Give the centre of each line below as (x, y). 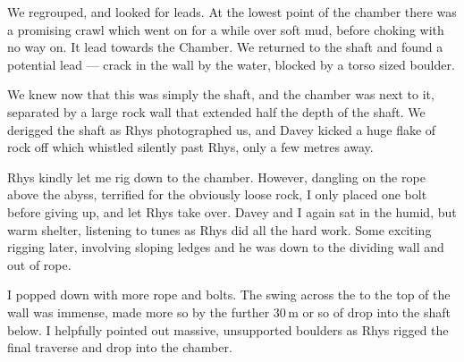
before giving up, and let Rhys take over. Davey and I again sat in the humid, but (232, 211)
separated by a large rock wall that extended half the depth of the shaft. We (216, 111)
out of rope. (39, 264)
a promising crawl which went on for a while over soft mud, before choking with (226, 29)
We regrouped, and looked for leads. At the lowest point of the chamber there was (232, 12)
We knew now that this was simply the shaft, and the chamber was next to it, (221, 94)
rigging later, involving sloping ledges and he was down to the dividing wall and (226, 247)
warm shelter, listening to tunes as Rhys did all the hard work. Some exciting (219, 229)
